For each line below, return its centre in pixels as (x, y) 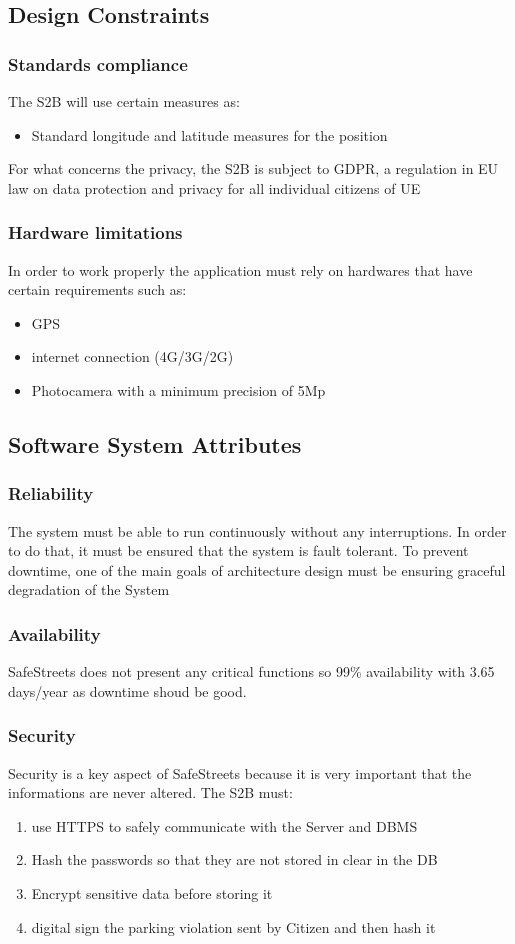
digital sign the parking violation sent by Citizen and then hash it (233, 926)
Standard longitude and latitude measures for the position (209, 134)
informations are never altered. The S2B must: (150, 792)
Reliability (51, 493)
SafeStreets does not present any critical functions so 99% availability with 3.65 (251, 671)
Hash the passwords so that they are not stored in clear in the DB (234, 859)
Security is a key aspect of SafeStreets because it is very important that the (240, 772)
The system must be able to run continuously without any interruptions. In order (257, 530)
